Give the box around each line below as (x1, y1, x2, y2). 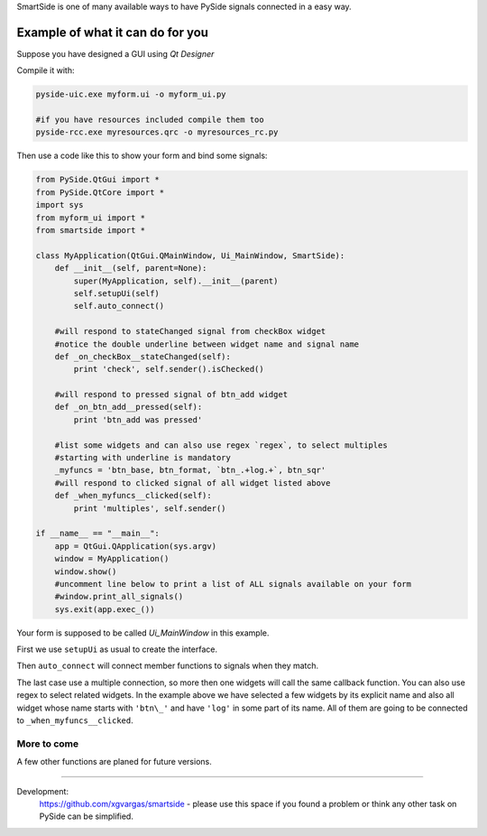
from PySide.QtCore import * (35, 187, 165, 198)
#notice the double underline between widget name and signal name (54, 339, 360, 349)
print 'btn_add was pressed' (73, 414, 203, 424)
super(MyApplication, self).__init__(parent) (73, 275, 279, 286)
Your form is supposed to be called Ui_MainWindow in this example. (16, 627, 270, 638)
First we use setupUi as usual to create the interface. (16, 644, 218, 655)
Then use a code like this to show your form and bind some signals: (16, 150, 268, 162)
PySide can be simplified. (39, 811, 134, 822)
